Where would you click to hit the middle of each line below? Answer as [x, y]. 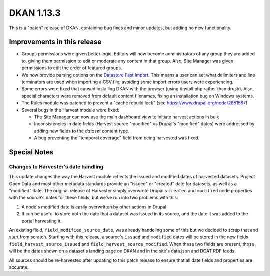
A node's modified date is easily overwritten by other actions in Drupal [94, 207]
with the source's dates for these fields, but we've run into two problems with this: [94, 198]
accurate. [19, 267]
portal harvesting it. [42, 221]
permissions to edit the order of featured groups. [72, 68]
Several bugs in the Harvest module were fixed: [70, 110]
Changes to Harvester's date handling [56, 166]
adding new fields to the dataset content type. [82, 131]
